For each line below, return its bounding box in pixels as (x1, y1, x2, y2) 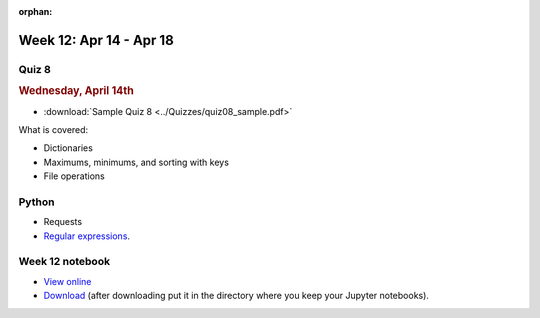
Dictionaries (43, 142, 94, 154)
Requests (43, 216, 83, 228)
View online (43, 275, 92, 287)
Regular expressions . (43, 230, 130, 242)
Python (18, 195, 55, 209)
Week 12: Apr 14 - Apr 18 (18, 31, 174, 49)
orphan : (18, 6, 53, 17)
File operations (43, 170, 105, 182)
